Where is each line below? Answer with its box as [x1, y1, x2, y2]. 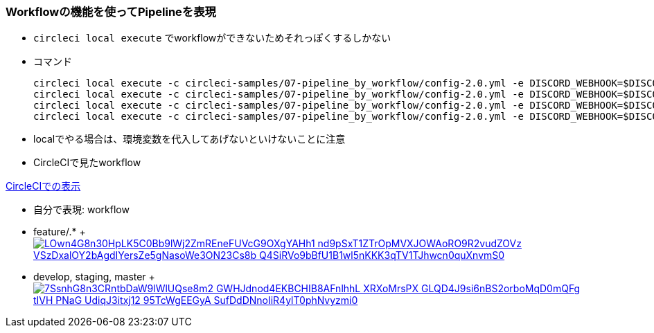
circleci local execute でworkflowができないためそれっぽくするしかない [33, 32, 391, 44]
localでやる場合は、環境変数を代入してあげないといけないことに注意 [33, 133, 346, 145]
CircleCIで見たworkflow [33, 156, 141, 169]
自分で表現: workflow [33, 204, 130, 216]
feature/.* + [33, 226, 86, 238]
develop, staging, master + [33, 271, 155, 283]
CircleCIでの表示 [6, 180, 81, 192]
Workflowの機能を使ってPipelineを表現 [6, 5, 216, 19]
